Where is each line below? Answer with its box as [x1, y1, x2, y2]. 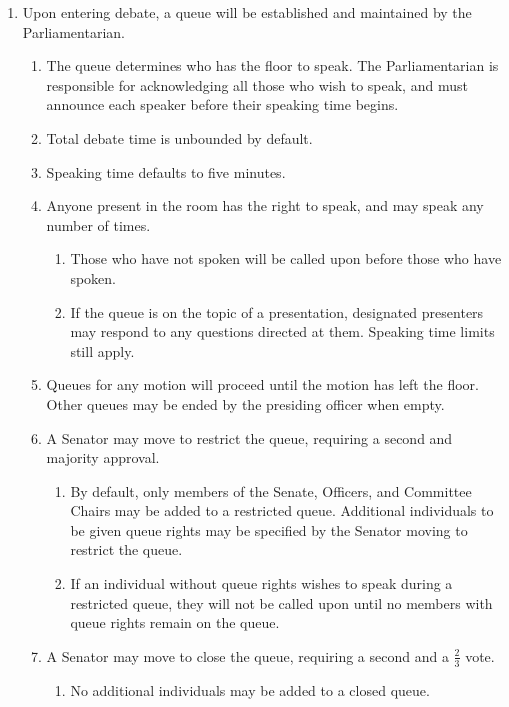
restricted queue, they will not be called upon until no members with [70, 592, 493, 613]
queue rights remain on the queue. [70, 612, 280, 633]
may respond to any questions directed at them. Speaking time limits [70, 321, 495, 342]
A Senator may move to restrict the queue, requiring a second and [46, 427, 453, 448]
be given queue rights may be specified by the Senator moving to [70, 519, 468, 540]
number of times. [46, 214, 151, 235]
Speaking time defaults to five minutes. [46, 161, 286, 182]
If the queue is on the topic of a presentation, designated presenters [70, 301, 484, 322]
